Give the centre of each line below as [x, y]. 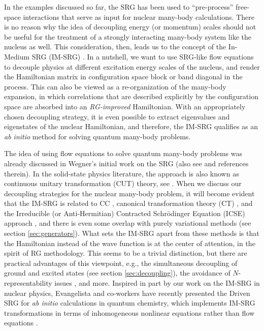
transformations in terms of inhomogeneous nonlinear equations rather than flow [129, 312]
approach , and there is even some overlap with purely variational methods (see [128, 223]
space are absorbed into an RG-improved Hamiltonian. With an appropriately [125, 106]
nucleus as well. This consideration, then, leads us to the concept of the [115, 47]
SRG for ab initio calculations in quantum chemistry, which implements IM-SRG [130, 303]
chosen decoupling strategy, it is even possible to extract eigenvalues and [117, 116]
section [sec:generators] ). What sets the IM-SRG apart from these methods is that [132, 233]
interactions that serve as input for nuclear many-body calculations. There [139, 17]
